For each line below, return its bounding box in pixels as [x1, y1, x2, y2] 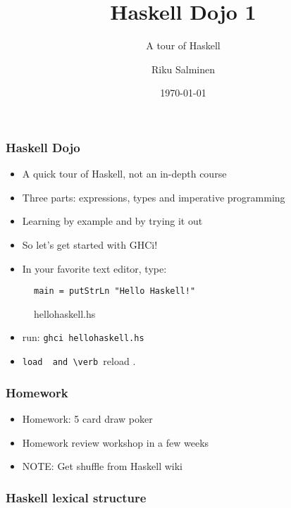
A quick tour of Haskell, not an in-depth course [22, 166, 227, 181]
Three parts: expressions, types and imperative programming [22, 190, 285, 204]
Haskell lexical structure [6, 488, 147, 506]
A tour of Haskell [146, 38, 221, 53]
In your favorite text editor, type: [22, 261, 167, 275]
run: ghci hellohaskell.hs [22, 330, 144, 345]
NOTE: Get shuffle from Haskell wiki [22, 459, 182, 473]
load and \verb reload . [22, 354, 136, 368]
